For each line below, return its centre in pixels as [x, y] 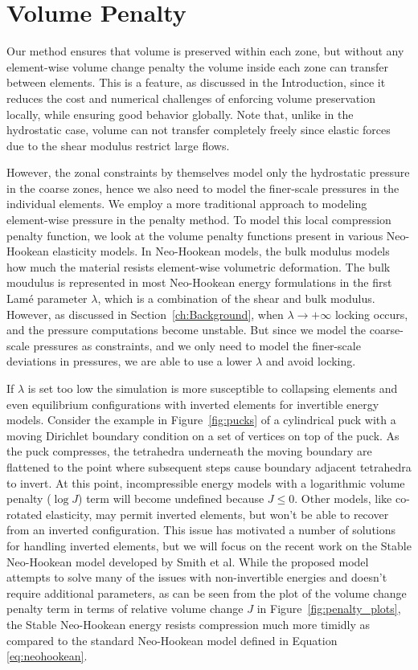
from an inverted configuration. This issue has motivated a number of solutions [201, 530]
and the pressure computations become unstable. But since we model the [186, 330]
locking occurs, [371, 314]
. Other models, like [343, 498]
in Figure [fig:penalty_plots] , [329, 609]
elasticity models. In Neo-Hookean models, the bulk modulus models [221, 251]
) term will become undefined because [171, 498]
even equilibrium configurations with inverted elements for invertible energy [193, 404]
